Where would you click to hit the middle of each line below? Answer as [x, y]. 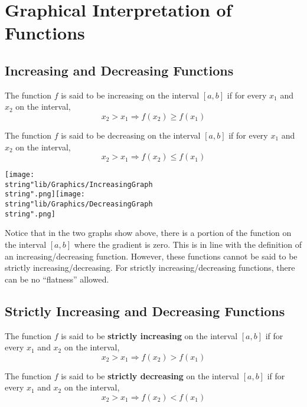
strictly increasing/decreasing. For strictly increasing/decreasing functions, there [150, 267]
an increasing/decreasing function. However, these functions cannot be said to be [151, 256]
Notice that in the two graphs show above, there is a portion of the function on [148, 233]
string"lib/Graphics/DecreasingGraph [79, 204]
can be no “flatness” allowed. [57, 279]
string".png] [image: [45, 194]
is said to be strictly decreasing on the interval [150, 375]
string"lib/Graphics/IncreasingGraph [79, 184]
